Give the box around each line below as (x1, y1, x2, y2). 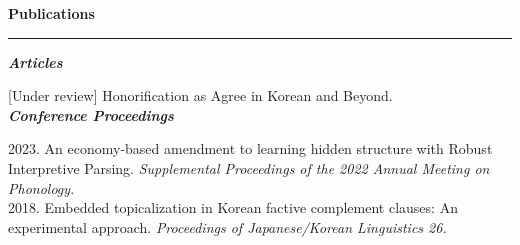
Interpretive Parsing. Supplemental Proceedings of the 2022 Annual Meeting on (8, 157, 490, 178)
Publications (8, 3, 95, 23)
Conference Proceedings (8, 104, 174, 125)
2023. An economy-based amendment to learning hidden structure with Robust (8, 138, 493, 159)
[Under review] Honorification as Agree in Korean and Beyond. (8, 85, 393, 106)
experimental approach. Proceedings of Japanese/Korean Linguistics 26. (8, 216, 447, 237)
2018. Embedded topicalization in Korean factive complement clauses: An (8, 197, 458, 218)
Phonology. (8, 177, 75, 198)
